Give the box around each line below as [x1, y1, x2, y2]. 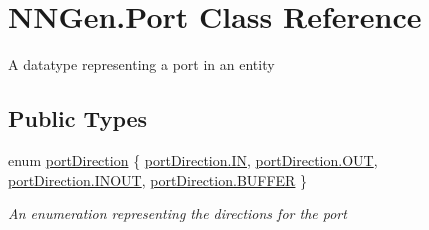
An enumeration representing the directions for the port [8, 203, 347, 224]
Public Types [8, 103, 148, 134]
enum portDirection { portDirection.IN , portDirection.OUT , [8, 149, 378, 170]
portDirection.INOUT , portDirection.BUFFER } [8, 169, 308, 190]
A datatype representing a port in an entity [8, 54, 275, 75]
